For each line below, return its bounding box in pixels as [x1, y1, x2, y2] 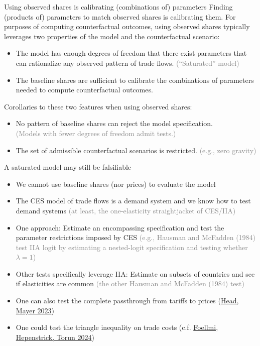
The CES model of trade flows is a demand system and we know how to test [16, 195, 251, 206]
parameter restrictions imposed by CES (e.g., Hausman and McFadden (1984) [16, 232, 256, 243]
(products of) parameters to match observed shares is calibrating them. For [4, 11, 236, 22]
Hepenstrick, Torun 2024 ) [16, 331, 94, 342]
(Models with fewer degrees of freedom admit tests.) [16, 128, 176, 138]
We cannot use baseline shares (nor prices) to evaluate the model [16, 178, 216, 189]
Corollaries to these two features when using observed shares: [4, 101, 192, 111]
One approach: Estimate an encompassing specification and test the [16, 222, 224, 233]
